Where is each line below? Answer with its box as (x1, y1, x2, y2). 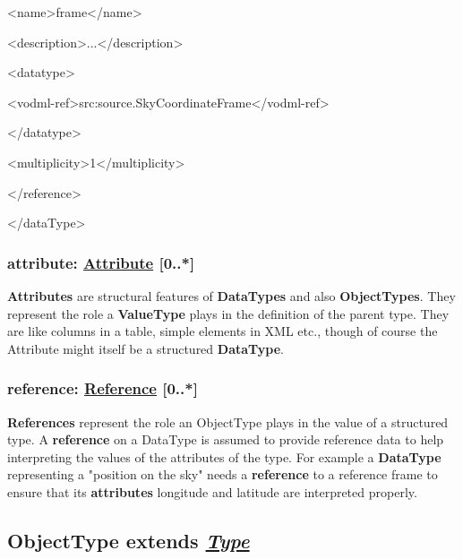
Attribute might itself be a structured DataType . (7, 339, 284, 357)
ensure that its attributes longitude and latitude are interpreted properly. (7, 482, 417, 501)
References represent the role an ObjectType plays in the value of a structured (7, 412, 449, 431)
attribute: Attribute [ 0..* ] (7, 251, 195, 273)
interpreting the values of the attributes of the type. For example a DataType (7, 447, 442, 466)
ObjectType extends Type (7, 526, 250, 554)
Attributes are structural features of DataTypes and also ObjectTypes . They (7, 286, 456, 305)
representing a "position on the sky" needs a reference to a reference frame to (7, 465, 438, 484)
